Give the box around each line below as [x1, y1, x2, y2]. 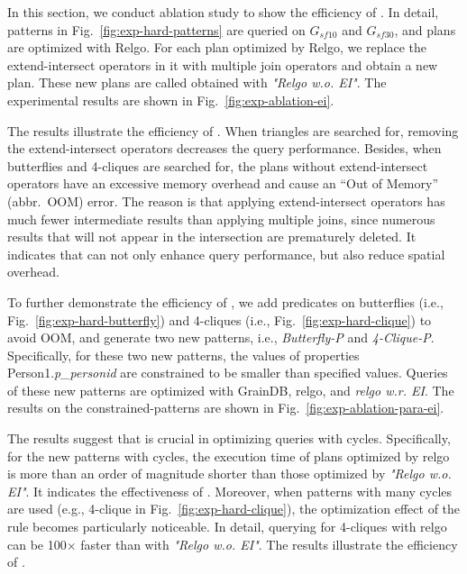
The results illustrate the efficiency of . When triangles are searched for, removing [7, 121, 459, 140]
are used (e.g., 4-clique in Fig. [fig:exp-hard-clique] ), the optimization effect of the [7, 499, 461, 518]
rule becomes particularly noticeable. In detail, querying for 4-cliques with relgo [7, 517, 447, 536]
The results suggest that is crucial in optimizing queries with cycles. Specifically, [7, 429, 451, 448]
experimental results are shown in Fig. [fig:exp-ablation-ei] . [7, 90, 334, 109]
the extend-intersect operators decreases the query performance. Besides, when [7, 139, 442, 158]
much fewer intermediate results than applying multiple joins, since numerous [7, 209, 435, 228]
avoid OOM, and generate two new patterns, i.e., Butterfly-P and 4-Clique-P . [7, 328, 435, 347]
